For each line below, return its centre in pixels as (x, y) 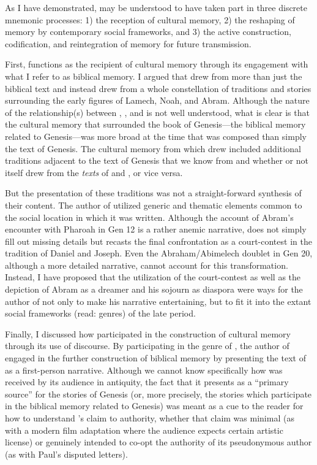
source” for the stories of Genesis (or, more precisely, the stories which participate (158, 394)
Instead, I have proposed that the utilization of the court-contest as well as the (153, 277)
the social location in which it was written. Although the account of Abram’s (149, 217)
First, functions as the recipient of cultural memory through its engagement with (157, 64)
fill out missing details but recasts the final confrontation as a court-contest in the (158, 241)
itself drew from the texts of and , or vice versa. (94, 172)
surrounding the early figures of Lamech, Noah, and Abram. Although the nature (157, 100)
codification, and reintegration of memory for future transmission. (128, 43)
